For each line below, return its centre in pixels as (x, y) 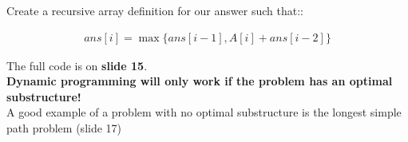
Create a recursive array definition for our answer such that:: (155, 10)
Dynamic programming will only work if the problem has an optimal (200, 81)
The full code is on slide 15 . (77, 65)
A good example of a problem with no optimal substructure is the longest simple (204, 112)
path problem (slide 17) (64, 128)
